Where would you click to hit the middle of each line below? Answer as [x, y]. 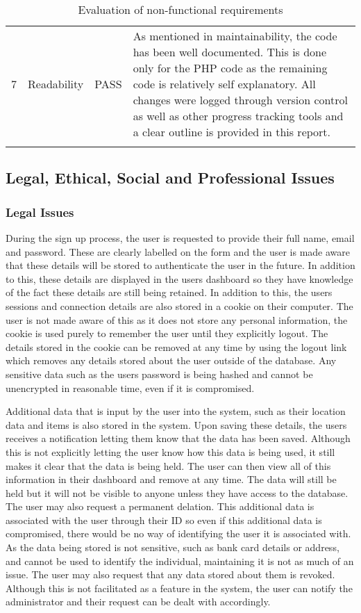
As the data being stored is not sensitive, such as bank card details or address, [173, 547]
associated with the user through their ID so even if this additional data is [164, 520]
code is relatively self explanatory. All [224, 84]
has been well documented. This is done [230, 52]
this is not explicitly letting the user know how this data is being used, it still [170, 451]
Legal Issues [40, 212]
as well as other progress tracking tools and [238, 116]
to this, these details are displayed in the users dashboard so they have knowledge [179, 278]
